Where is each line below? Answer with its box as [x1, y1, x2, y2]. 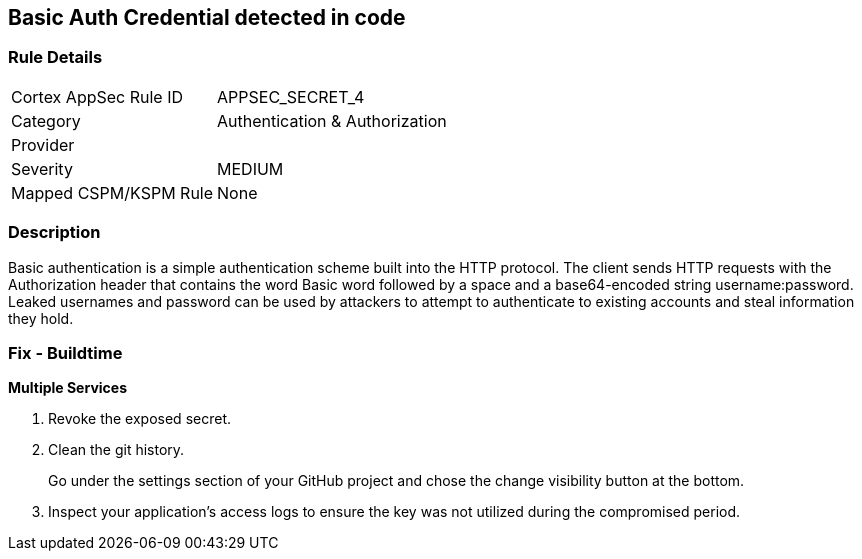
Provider [11, 134, 75, 155]
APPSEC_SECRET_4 [217, 86, 365, 107]
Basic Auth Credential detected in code [8, 5, 406, 30]
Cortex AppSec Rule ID [11, 86, 184, 107]
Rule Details [8, 47, 103, 68]
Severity [11, 158, 73, 179]
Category [11, 110, 81, 131]
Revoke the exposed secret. [48, 410, 231, 428]
